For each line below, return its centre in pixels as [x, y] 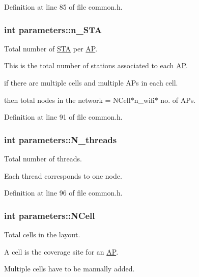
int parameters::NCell [50, 215]
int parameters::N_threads [61, 139]
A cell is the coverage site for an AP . [61, 251]
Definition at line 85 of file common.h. [63, 7]
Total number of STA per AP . [51, 48]
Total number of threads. [43, 158]
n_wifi [144, 100]
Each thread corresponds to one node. [63, 175]
